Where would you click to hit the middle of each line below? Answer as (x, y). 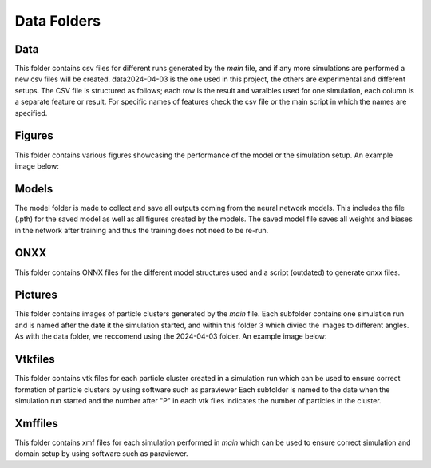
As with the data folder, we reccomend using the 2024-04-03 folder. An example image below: (171, 336)
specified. (31, 113)
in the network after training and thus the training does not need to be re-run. (142, 230)
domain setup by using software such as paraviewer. (101, 454)
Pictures (36, 295)
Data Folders (58, 21)
